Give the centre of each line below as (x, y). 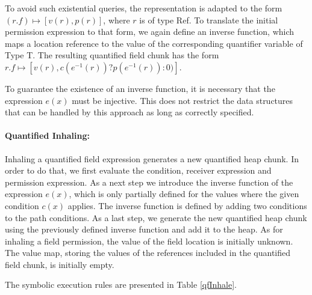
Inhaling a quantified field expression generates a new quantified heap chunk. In (152, 158)
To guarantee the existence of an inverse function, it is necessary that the (140, 88)
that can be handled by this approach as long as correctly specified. (129, 112)
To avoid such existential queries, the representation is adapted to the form (144, 8)
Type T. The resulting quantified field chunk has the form (112, 55)
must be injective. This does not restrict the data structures (183, 100)
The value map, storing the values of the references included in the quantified (148, 253)
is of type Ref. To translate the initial (209, 20)
